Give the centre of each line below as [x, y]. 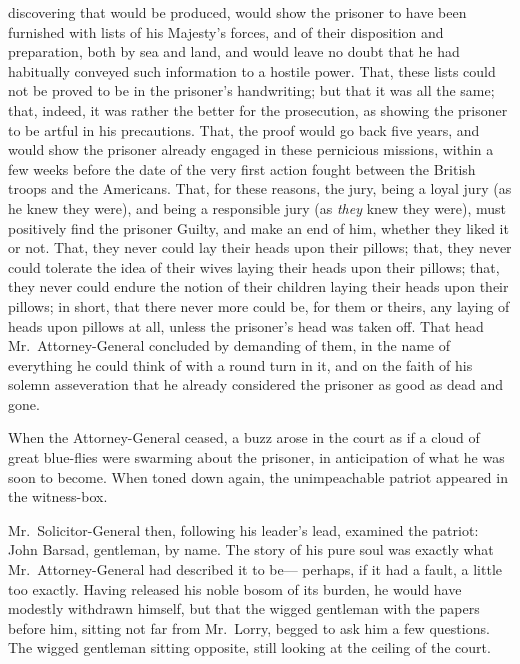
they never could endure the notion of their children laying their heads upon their [258, 286]
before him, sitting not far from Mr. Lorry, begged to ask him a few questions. [249, 627]
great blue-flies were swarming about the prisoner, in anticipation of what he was [256, 457]
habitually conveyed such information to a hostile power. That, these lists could [252, 70]
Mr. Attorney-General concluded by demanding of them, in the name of [229, 345]
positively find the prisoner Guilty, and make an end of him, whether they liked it [258, 227]
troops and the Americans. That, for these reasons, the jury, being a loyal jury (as [260, 188]
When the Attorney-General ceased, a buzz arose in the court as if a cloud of [244, 437]
